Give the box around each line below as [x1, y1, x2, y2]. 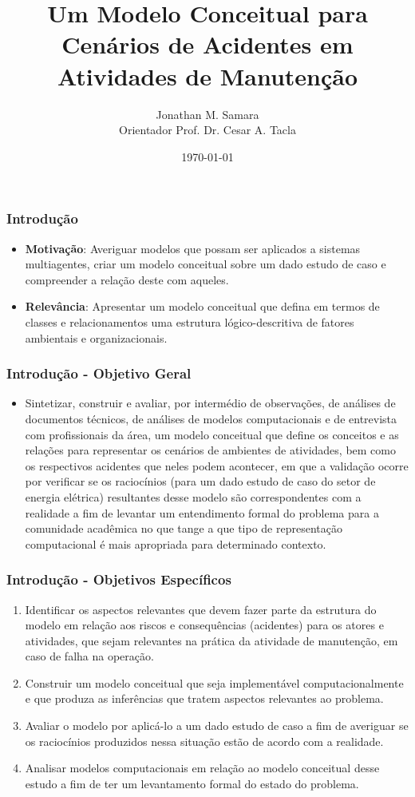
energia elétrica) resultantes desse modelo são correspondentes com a [25, 488, 362, 505]
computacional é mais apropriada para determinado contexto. [25, 535, 326, 552]
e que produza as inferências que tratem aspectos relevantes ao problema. [25, 690, 384, 707]
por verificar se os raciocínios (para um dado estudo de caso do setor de [25, 473, 376, 490]
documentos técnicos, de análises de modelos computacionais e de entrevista [25, 410, 397, 426]
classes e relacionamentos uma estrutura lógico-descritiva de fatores [25, 313, 354, 330]
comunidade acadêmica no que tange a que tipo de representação [25, 520, 342, 537]
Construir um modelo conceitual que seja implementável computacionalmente [25, 674, 404, 691]
